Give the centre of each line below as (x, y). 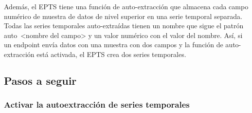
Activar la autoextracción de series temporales (97, 104)
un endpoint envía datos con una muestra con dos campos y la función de (114, 45)
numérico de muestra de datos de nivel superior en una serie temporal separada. (123, 16)
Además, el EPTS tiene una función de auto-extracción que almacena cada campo (126, 6)
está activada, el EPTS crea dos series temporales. (111, 54)
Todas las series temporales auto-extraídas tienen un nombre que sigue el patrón (124, 26)
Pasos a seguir (40, 80)
